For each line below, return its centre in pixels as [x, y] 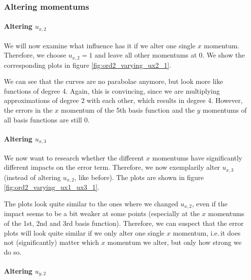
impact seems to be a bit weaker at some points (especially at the [102, 213]
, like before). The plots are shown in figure [139, 177]
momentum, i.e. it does [207, 232]
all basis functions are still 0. [47, 119]
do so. [13, 251]
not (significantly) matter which [51, 242]
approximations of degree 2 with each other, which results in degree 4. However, [123, 100]
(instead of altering [32, 177]
